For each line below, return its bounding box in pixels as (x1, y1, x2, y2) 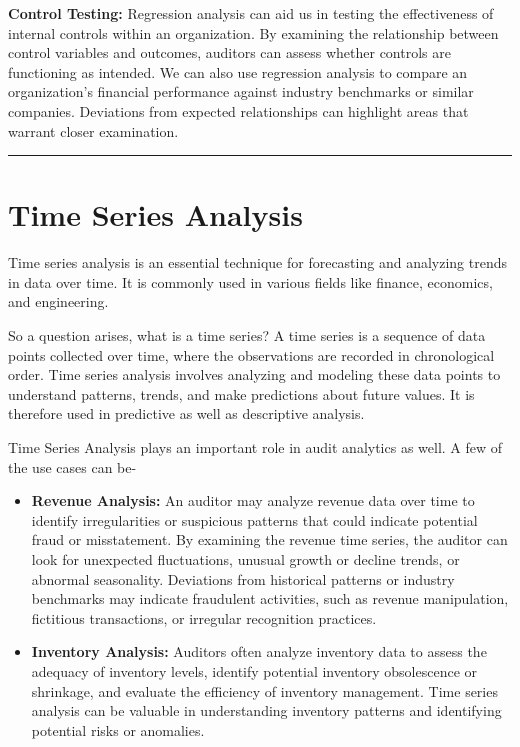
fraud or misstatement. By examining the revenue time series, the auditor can (31, 529, 508, 550)
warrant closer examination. (8, 120, 179, 141)
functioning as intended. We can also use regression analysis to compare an (8, 61, 468, 82)
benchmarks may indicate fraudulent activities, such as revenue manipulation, (31, 588, 509, 609)
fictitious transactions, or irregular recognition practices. (31, 607, 377, 628)
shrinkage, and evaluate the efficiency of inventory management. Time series (31, 680, 498, 701)
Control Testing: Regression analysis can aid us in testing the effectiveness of (8, 3, 494, 23)
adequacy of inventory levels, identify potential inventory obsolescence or (31, 660, 478, 681)
